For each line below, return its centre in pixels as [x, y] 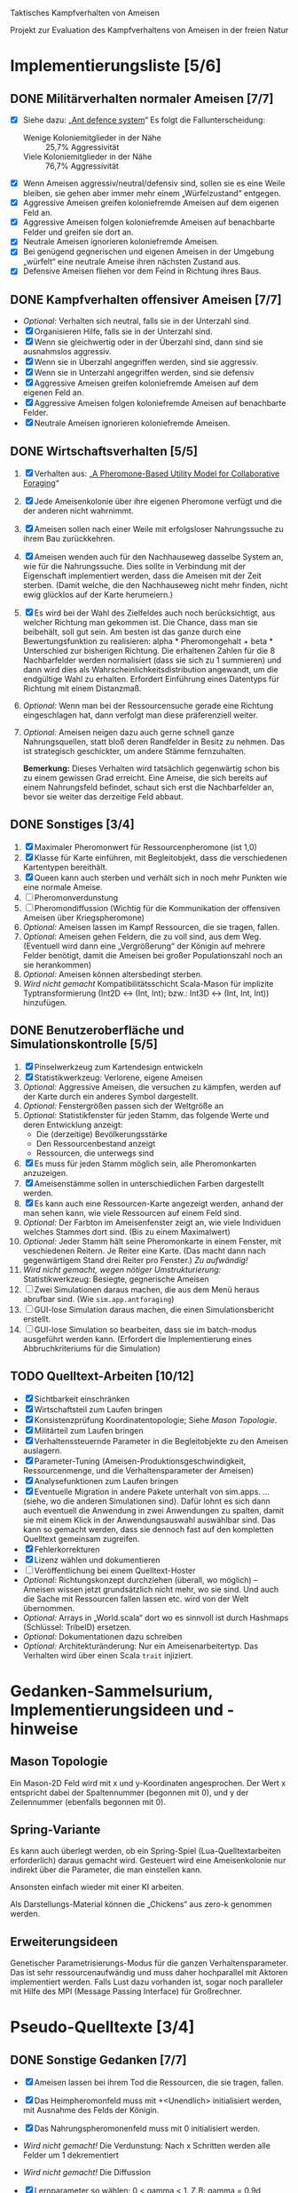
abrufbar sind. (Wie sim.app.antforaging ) [98, 1299]
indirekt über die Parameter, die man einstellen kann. [106, 1870]
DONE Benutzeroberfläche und [97, 1031]
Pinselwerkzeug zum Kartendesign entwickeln [118, 1067]
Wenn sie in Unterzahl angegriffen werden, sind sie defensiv [145, 373]
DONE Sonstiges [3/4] [73, 825]
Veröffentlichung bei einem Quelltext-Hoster [115, 1570]
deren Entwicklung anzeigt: [73, 1124]
